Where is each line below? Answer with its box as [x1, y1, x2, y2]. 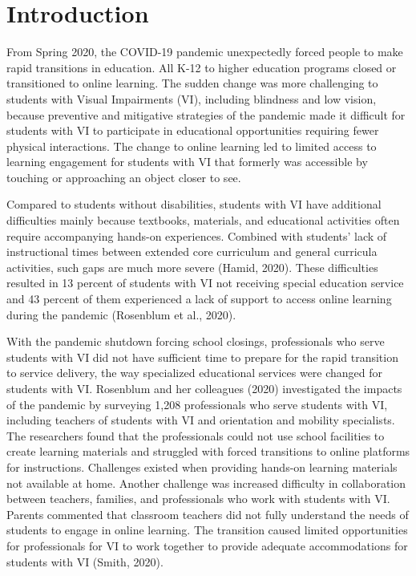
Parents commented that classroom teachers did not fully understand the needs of [6, 505, 409, 522]
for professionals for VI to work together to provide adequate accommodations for [6, 537, 408, 554]
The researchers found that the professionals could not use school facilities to [6, 427, 385, 444]
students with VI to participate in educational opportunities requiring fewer [6, 122, 379, 139]
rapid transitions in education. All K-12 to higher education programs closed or [6, 59, 397, 75]
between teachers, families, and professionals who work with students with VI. [6, 490, 390, 507]
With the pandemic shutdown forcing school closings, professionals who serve [6, 333, 385, 350]
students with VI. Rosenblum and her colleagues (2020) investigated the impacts [6, 380, 402, 396]
